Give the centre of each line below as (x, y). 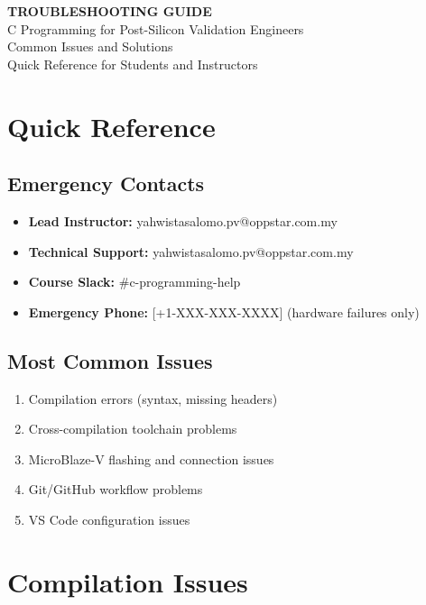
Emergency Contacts (106, 183)
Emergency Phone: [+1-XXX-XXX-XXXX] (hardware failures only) (224, 312)
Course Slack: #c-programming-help (134, 282)
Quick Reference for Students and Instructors (133, 64)
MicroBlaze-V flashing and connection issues (151, 458)
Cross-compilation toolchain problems (133, 429)
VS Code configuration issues (109, 519)
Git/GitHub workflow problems (116, 489)
